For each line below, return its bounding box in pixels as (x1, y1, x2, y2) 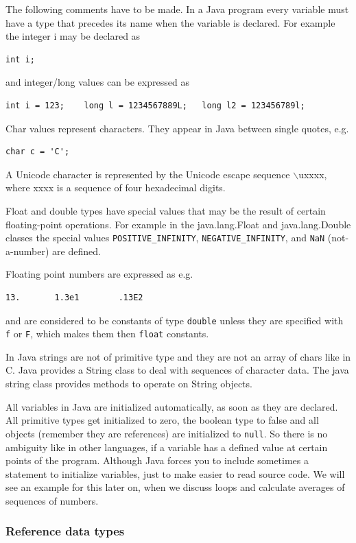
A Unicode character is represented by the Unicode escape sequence (5, 167, 290, 181)
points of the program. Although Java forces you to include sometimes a (5, 453, 309, 468)
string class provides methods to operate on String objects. (5, 376, 252, 391)
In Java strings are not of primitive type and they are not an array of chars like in (5, 349, 351, 363)
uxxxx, (298, 167, 327, 181)
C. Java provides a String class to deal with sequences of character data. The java (5, 363, 349, 377)
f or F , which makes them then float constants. (5, 326, 209, 341)
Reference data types (5, 522, 125, 540)
